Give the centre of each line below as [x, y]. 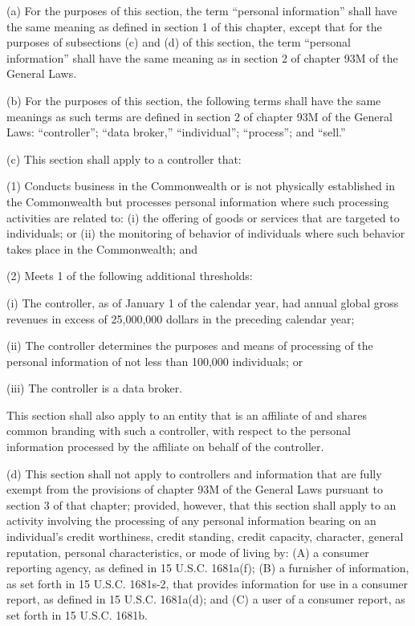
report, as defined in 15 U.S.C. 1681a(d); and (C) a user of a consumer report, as [206, 599]
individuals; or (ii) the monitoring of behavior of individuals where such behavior [206, 233]
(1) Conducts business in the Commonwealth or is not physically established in [201, 186]
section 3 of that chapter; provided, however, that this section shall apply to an [201, 504]
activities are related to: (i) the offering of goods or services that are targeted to [203, 217]
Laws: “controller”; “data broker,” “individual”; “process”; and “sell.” [176, 132]
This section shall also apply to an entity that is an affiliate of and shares [187, 415]
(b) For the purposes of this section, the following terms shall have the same [194, 100]
